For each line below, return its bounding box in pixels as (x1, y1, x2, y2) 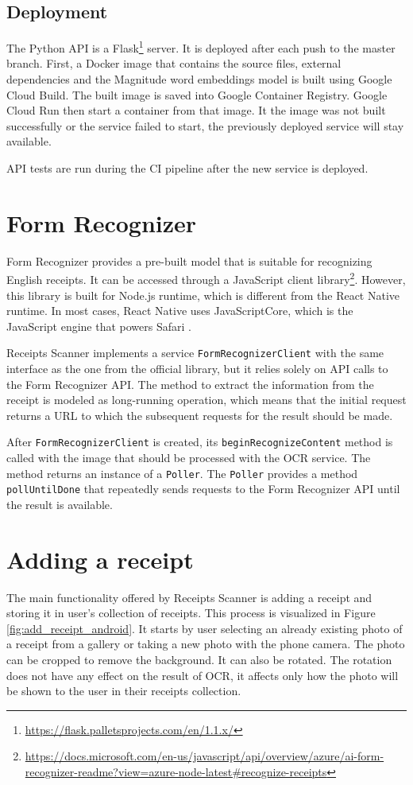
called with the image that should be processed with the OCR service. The (6, 449, 371, 466)
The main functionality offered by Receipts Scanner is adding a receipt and (6, 589, 372, 605)
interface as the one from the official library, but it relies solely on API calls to (6, 360, 388, 377)
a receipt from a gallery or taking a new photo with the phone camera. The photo (6, 635, 405, 652)
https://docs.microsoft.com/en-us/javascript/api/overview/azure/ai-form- (25, 748, 384, 764)
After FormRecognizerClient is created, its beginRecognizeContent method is (6, 433, 393, 450)
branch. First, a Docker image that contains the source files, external (6, 55, 342, 72)
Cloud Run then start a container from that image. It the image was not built (6, 102, 386, 119)
